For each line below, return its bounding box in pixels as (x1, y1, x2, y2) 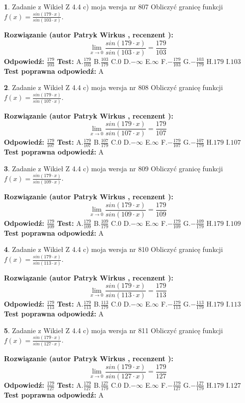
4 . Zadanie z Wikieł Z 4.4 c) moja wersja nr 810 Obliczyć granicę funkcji (4, 244, 223, 254)
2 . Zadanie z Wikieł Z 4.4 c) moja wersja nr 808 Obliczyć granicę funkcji (4, 82, 223, 93)
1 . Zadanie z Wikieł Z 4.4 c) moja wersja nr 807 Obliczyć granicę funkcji (4, 1, 223, 11)
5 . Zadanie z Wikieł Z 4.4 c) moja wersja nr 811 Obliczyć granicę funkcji (4, 325, 223, 335)
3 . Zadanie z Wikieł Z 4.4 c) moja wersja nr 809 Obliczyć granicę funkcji (4, 163, 223, 173)
